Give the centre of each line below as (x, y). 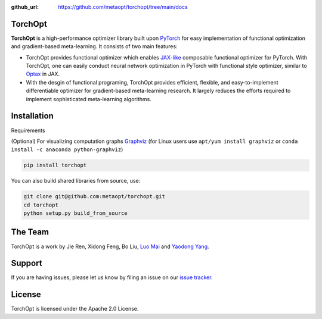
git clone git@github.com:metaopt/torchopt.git (94, 197)
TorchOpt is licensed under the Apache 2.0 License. (75, 309)
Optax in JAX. (43, 74)
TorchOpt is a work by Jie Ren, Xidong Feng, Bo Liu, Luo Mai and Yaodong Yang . (110, 246)
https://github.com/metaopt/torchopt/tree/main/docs (123, 7)
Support (27, 263)
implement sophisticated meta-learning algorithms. (89, 99)
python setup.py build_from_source (75, 213)
